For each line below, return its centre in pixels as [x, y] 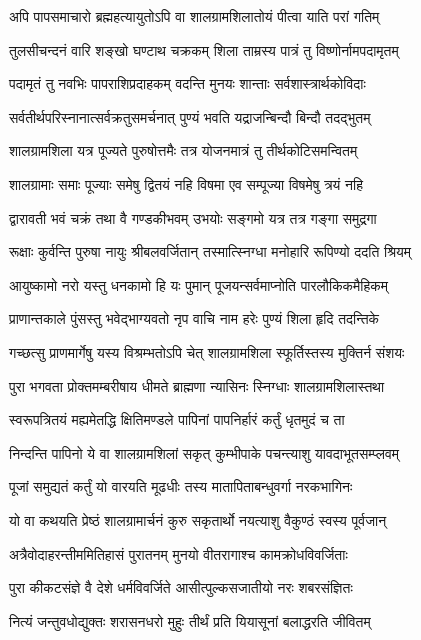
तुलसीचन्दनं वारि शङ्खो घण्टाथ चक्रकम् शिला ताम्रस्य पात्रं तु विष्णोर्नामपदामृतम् [204, 49]
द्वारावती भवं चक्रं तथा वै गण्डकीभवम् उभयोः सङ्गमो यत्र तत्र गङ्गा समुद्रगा [193, 217]
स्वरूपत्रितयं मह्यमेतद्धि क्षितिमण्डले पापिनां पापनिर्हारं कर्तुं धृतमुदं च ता [177, 419]
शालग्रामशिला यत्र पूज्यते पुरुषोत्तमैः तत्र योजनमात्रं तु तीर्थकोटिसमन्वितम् [183, 150]
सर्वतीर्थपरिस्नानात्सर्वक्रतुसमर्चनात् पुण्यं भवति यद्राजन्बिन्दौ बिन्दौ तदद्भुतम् [190, 116]
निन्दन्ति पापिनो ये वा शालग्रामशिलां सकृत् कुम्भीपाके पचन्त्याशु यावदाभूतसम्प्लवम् [204, 452]
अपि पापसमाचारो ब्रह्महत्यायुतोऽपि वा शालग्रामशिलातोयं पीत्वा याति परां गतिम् [194, 16]
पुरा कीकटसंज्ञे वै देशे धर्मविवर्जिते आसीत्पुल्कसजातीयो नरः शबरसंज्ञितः [181, 587]
